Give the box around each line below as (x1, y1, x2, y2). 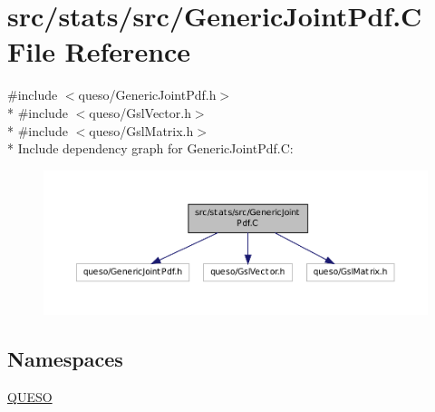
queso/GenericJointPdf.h (78, 85, 217, 104)
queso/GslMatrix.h (89, 121, 194, 140)
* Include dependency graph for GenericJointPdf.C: (7, 139, 294, 158)
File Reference (7, 33, 191, 70)
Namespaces (7, 344, 123, 372)
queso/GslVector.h (89, 103, 191, 122)
